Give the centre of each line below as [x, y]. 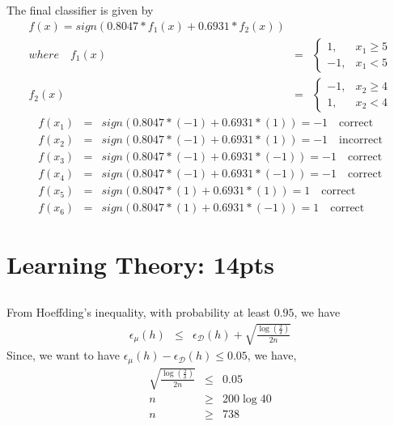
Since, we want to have [63, 355]
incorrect [361, 141]
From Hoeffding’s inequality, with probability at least [138, 312]
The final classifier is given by [80, 10]
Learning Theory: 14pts [140, 264]
